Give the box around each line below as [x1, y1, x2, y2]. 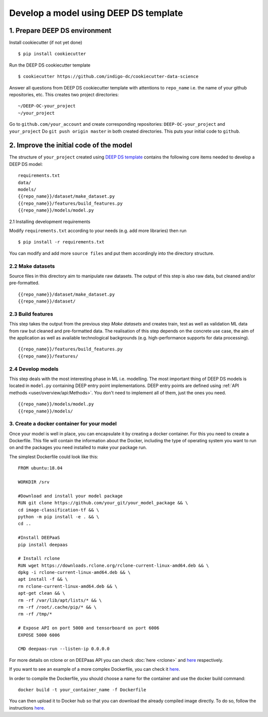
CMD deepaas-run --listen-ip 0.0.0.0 [18, 646, 110, 652]
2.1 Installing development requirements [9, 219, 90, 225]
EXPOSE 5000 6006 [18, 632, 60, 638]
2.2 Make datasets [9, 262, 55, 269]
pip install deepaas [18, 542, 68, 548]
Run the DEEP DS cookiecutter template [9, 62, 91, 68]
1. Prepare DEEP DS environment [9, 26, 112, 35]
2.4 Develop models [9, 365, 59, 372]
